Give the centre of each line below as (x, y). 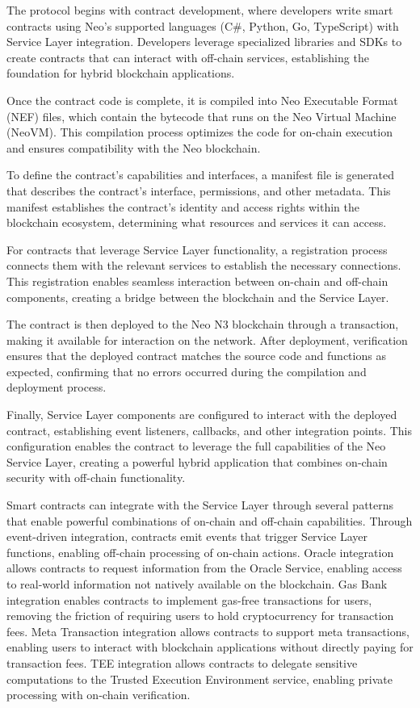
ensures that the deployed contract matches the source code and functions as (196, 356)
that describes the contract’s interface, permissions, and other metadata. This (199, 190)
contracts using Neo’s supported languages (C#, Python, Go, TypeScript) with (203, 25)
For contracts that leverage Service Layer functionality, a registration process (197, 249)
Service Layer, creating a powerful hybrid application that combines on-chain (197, 461)
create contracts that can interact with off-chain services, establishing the (188, 57)
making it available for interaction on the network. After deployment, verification (207, 339)
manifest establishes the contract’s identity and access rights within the (183, 206)
